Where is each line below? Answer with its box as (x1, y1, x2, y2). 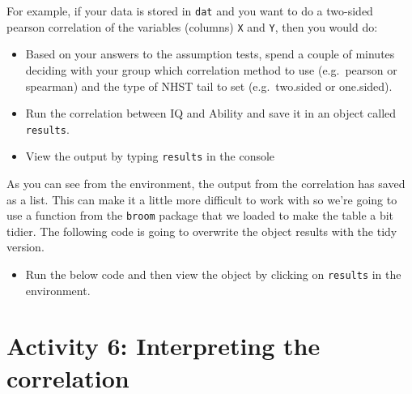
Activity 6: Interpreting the (6, 329, 321, 362)
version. (6, 238, 45, 255)
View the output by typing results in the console (25, 148, 275, 165)
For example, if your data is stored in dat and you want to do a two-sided (6, 2, 373, 19)
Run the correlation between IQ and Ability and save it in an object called (25, 105, 397, 122)
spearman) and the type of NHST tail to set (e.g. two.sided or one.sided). (25, 77, 393, 94)
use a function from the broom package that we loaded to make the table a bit (6, 207, 394, 224)
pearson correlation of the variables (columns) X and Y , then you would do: (6, 18, 378, 35)
